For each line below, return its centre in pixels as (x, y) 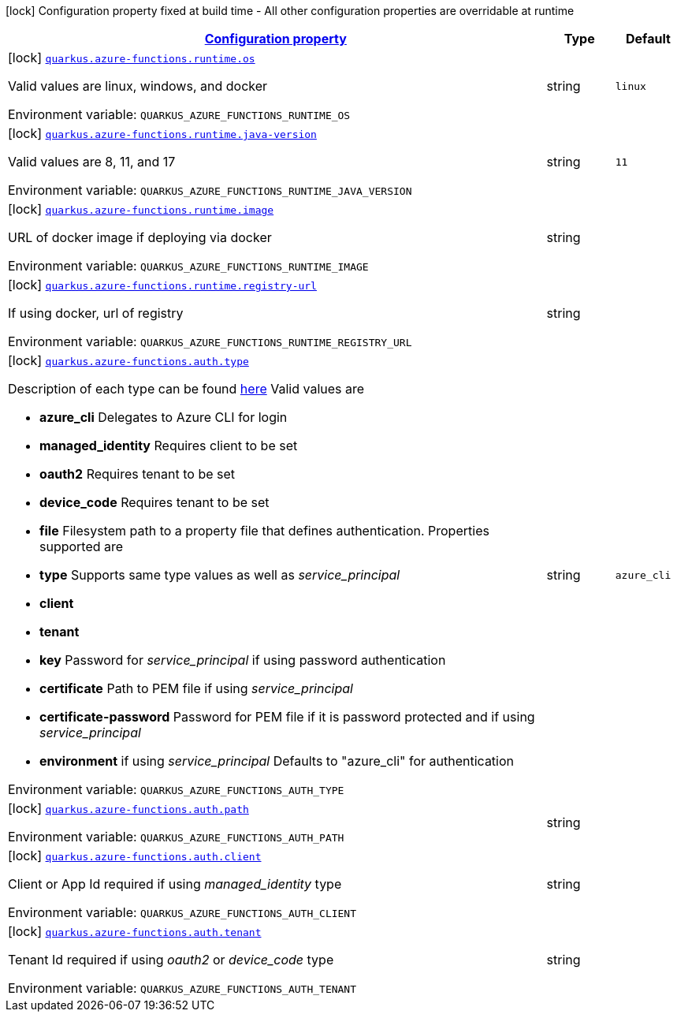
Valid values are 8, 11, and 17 (92, 162)
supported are (82, 546)
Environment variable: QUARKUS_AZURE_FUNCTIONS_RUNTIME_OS (179, 114)
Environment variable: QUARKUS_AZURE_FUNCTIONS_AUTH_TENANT (182, 988)
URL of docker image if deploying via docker (140, 237)
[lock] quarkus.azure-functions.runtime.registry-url (162, 285)
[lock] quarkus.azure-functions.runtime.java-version (162, 133)
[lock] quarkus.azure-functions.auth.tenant (135, 931)
